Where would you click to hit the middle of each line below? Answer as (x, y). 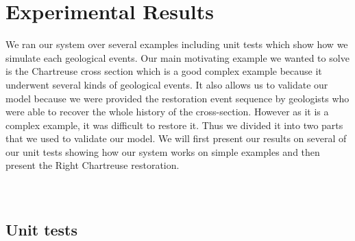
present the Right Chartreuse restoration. (93, 165)
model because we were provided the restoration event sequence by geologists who (177, 98)
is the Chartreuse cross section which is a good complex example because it (164, 71)
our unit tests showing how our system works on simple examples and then (163, 151)
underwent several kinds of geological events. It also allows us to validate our (167, 84)
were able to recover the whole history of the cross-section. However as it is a (167, 112)
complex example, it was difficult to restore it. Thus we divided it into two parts (174, 125)
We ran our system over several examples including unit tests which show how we (177, 44)
